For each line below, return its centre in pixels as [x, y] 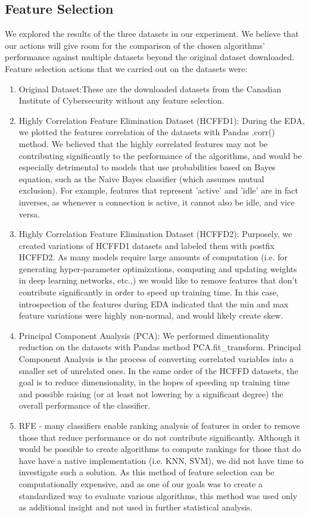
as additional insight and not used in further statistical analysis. [136, 507]
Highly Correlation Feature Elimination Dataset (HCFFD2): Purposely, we [155, 234]
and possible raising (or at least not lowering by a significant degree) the [151, 393]
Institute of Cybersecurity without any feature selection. [121, 100]
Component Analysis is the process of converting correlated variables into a [156, 359]
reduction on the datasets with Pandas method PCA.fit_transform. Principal [160, 347]
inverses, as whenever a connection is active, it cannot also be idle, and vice [157, 202]
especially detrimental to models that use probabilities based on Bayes [147, 167]
